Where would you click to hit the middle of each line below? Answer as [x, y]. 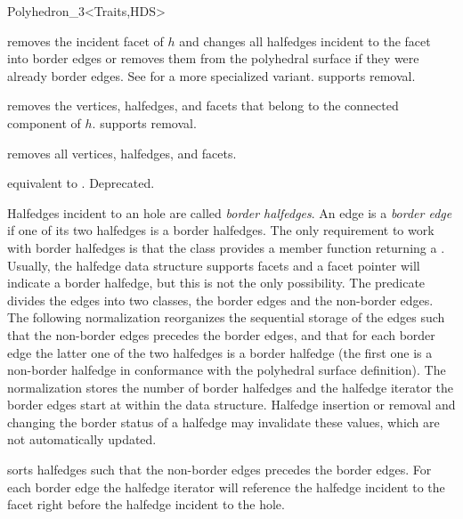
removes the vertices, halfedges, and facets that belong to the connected [203, 105]
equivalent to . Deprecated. [81, 183]
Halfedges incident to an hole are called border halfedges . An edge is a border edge [230, 212]
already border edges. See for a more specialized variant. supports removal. [211, 75]
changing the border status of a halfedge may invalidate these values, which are [223, 422]
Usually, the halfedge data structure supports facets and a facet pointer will [214, 265]
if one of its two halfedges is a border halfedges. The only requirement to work [221, 230]
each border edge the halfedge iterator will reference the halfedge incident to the [226, 487]
